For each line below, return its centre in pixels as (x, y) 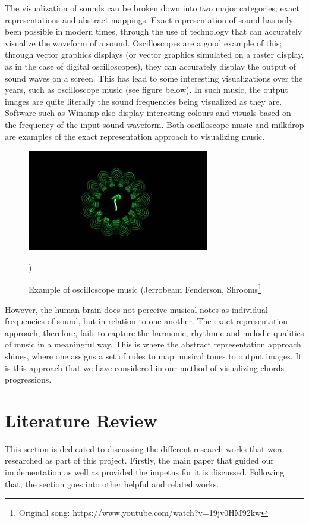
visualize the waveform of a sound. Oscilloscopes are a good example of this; (144, 43)
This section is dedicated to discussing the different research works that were (144, 448)
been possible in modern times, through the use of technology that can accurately (154, 31)
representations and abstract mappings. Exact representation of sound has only (149, 19)
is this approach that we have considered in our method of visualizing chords (144, 367)
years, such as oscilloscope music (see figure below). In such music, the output (146, 90)
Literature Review (81, 420)
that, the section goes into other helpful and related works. (112, 483)
